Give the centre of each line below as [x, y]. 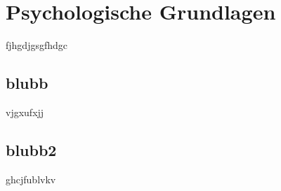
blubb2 [31, 149]
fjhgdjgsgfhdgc [37, 45]
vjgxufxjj [25, 112]
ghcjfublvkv [31, 179]
